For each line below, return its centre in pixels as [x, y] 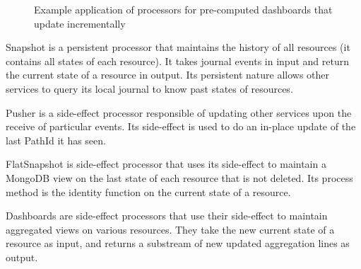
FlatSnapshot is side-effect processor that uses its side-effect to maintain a [166, 164]
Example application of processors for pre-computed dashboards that [183, 9]
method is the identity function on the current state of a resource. [148, 191]
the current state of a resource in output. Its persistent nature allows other [168, 75]
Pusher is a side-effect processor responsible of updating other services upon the [179, 112]
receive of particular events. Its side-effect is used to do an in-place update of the [181, 126]
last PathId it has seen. [56, 140]
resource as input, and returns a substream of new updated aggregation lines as [178, 243]
